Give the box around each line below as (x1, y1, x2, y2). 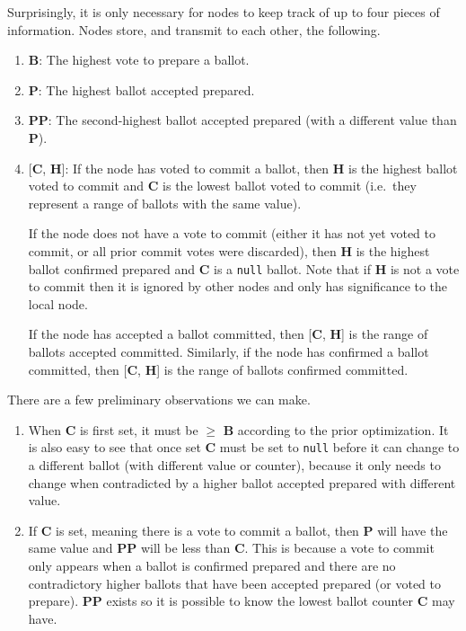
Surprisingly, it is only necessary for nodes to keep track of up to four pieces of (7, 3, 440, 21)
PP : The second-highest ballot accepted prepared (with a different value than (28, 111, 457, 129)
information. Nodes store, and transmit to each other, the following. (7, 20, 381, 39)
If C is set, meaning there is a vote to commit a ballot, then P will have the (28, 520, 448, 539)
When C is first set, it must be (28, 420, 198, 439)
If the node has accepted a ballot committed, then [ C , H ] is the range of (28, 324, 428, 343)
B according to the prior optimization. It (223, 420, 449, 439)
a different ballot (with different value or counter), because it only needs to (28, 456, 441, 474)
